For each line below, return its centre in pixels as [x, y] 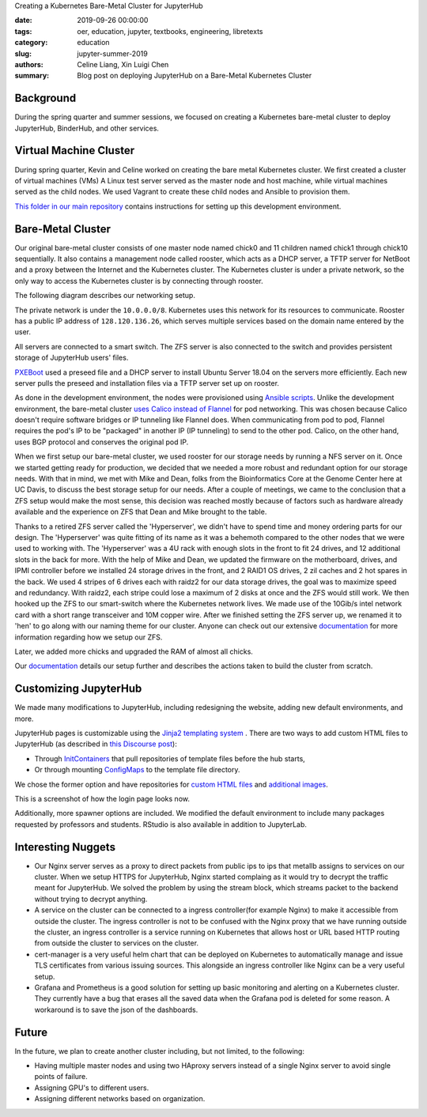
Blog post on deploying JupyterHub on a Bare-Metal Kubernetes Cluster [195, 76]
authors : [29, 64]
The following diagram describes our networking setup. [105, 296]
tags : [23, 31]
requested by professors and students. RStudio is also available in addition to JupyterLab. [161, 824]
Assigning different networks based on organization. [120, 1099]
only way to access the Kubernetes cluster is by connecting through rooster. [139, 281]
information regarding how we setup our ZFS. [89, 637]
